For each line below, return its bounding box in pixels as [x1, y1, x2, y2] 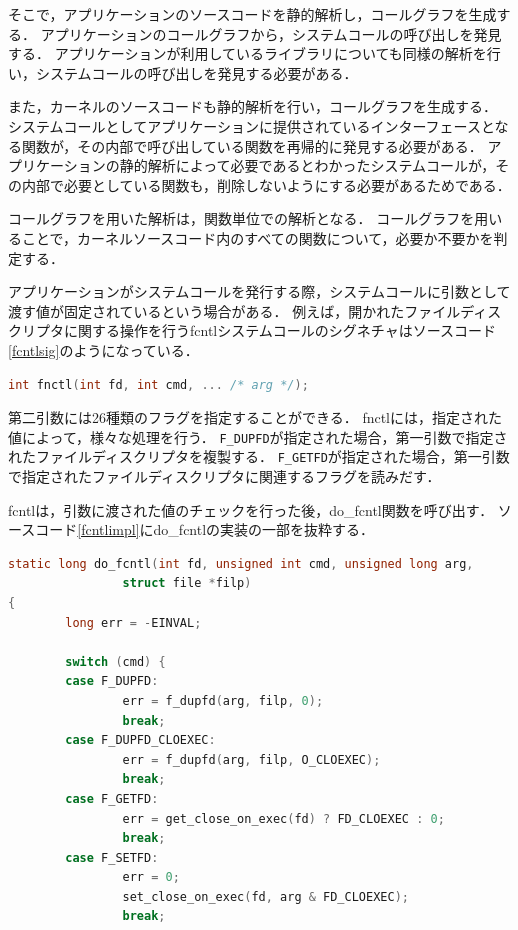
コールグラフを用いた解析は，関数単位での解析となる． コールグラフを [8, 208, 475, 229]
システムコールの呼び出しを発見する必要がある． [35, 62, 358, 83]
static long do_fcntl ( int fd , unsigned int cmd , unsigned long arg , [8, 556, 474, 571]
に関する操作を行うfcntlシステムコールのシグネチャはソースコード [63, 320, 496, 341]
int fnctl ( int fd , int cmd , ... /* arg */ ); [8, 377, 309, 392]
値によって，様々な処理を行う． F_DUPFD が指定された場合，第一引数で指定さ [8, 426, 508, 447]
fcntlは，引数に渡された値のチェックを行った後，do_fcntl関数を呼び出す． [8, 499, 494, 520]
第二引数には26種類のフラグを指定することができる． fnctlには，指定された [8, 407, 503, 428]
